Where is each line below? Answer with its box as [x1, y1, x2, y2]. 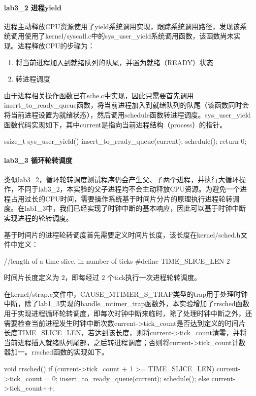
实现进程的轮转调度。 [4, 212, 73, 223]
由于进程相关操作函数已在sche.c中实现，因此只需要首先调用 [4, 90, 194, 100]
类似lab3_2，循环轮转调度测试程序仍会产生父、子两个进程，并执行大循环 [4, 174, 239, 184]
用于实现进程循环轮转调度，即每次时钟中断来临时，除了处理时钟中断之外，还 [4, 308, 252, 318]
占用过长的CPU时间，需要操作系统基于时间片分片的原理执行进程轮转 [10, 193, 233, 203]
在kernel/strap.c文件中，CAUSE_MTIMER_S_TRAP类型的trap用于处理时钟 [4, 288, 248, 299]
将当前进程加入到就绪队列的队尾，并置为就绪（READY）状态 [15, 57, 213, 67]
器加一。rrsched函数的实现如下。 [4, 347, 109, 357]
